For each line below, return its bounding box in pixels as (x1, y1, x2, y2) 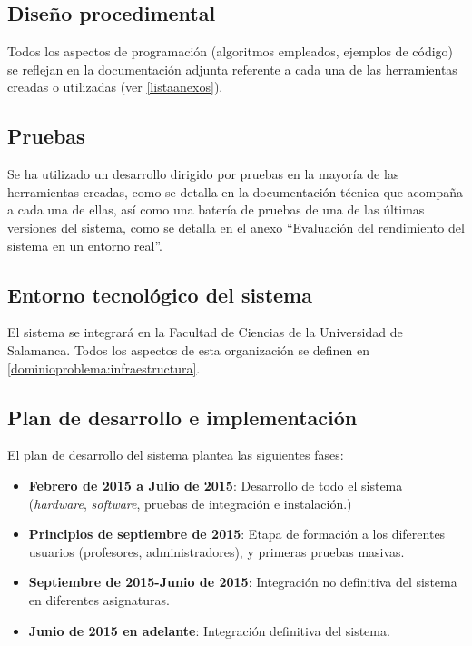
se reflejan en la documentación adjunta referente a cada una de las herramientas (7, 59, 457, 78)
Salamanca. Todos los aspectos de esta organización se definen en (7, 340, 370, 359)
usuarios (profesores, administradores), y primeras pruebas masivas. (28, 542, 405, 561)
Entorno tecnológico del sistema (7, 280, 312, 308)
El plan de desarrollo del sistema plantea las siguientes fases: (7, 445, 344, 464)
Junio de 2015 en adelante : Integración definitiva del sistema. (28, 621, 390, 640)
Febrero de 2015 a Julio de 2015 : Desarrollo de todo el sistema (28, 475, 403, 494)
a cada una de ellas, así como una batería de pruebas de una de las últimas (7, 200, 425, 219)
